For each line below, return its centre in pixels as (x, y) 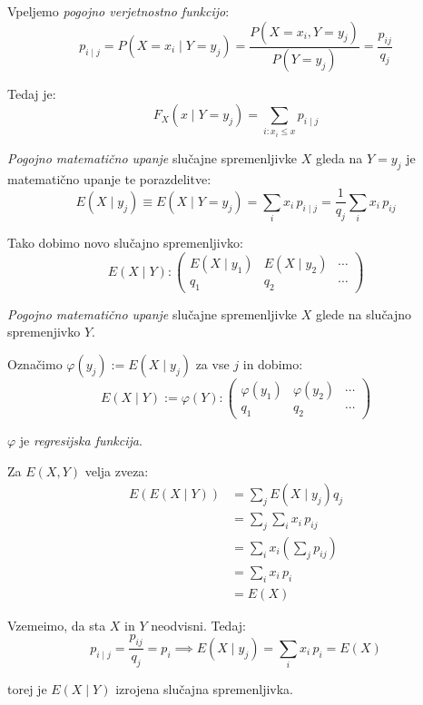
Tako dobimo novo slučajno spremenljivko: (125, 243)
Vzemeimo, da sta (57, 625)
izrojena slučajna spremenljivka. (205, 689)
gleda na (339, 158)
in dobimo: (273, 364)
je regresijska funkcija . (81, 440)
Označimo (35, 364)
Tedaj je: (32, 94)
